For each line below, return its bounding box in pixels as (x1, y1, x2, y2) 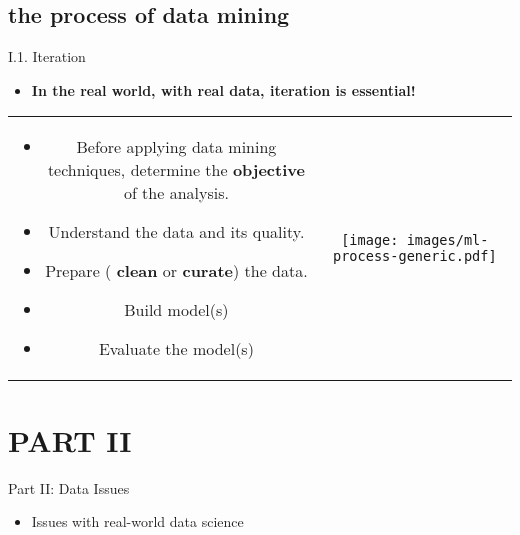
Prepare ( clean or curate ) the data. (45, 259, 308, 283)
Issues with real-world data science (31, 511, 244, 532)
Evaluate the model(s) (98, 337, 254, 361)
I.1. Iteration (8, 46, 86, 67)
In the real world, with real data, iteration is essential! (31, 79, 416, 100)
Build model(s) (124, 298, 229, 322)
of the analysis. (123, 181, 229, 205)
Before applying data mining (76, 135, 277, 159)
